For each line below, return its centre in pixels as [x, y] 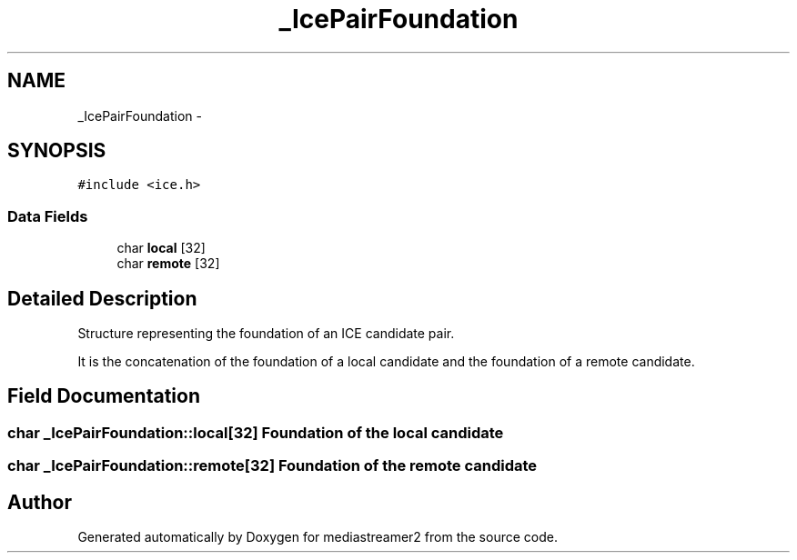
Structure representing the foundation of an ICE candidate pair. [266, 334]
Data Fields [48, 216]
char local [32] [161, 248]
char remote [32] [168, 264]
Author [40, 502]
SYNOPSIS [57, 151]
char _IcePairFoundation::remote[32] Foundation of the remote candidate [272, 466]
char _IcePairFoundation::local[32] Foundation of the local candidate [256, 432]
